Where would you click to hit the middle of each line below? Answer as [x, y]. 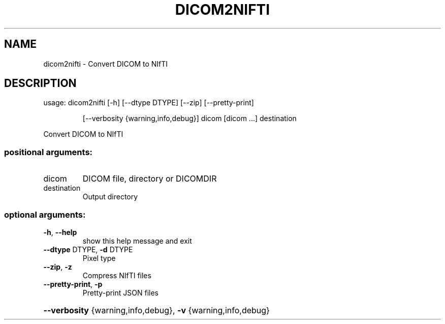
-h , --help [60, 232]
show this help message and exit [137, 241]
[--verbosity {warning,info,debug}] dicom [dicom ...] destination [189, 119]
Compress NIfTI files [117, 275]
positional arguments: [49, 152]
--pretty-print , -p [73, 284]
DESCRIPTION [40, 83]
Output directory [110, 197]
